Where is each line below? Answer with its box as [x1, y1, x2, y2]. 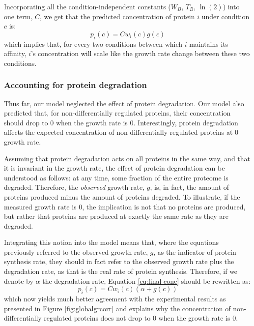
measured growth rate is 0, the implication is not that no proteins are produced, [4, 201, 246, 211]
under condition [201, 11, 250, 21]
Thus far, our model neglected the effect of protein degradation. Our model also [4, 98, 244, 108]
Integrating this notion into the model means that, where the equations [4, 237, 219, 247]
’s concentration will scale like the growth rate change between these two [31, 48, 250, 59]
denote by [4, 275, 33, 286]
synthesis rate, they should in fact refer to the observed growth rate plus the [4, 256, 234, 267]
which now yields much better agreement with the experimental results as [4, 294, 226, 304]
